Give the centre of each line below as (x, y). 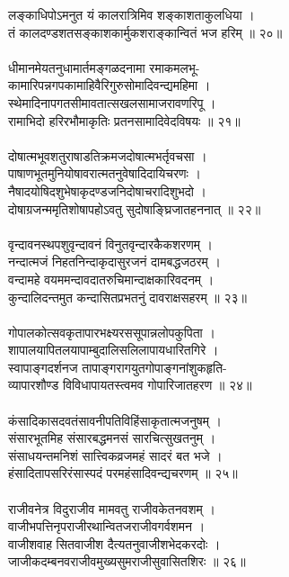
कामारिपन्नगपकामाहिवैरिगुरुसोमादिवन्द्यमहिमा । (109, 85)
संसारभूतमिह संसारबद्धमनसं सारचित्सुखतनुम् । (112, 438)
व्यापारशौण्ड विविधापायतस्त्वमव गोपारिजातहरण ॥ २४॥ (130, 385)
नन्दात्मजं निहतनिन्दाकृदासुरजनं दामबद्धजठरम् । (114, 261)
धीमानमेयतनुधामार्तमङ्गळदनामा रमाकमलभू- (104, 67)
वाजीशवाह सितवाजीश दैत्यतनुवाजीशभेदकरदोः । (114, 543)
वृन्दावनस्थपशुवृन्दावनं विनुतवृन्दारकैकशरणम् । (111, 243)
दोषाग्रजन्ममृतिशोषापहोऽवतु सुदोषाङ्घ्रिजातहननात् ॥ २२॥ (135, 208)
